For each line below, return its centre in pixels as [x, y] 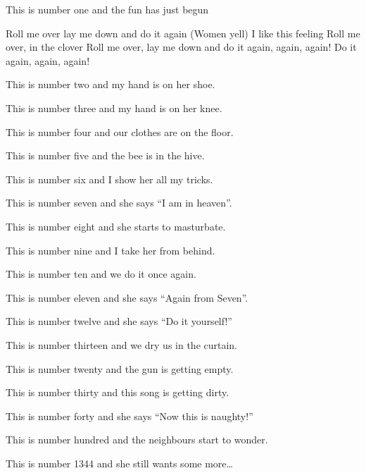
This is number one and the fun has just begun [107, 9]
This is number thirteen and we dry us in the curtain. [122, 344]
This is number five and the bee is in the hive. [105, 155]
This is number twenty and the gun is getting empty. [120, 368]
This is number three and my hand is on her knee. [114, 107]
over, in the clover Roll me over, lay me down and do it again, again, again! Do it [181, 47]
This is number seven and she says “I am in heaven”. [119, 203]
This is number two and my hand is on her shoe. [111, 84]
